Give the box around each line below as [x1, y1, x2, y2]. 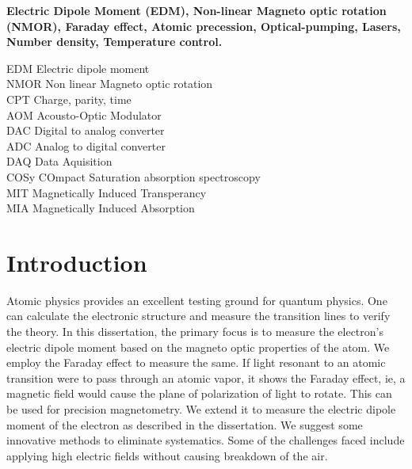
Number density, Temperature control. [6, 33, 223, 50]
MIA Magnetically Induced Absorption [6, 200, 195, 216]
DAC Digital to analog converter [6, 122, 165, 139]
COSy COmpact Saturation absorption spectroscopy [6, 168, 261, 185]
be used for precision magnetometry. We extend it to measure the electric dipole [6, 401, 396, 417]
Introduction [6, 246, 147, 278]
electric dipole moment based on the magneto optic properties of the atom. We [6, 338, 390, 355]
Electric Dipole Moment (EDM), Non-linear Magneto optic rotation [6, 2, 387, 18]
